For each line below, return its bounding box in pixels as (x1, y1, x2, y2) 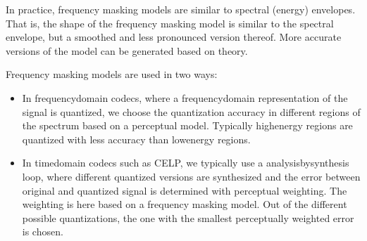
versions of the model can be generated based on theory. (6, 43, 248, 58)
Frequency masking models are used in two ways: (6, 67, 218, 82)
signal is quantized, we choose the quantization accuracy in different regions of (22, 104, 361, 119)
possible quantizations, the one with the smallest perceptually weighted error (22, 210, 354, 225)
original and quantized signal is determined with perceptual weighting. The (22, 183, 347, 197)
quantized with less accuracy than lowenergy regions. (22, 131, 251, 146)
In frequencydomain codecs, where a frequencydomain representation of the (22, 90, 348, 105)
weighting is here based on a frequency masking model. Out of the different (22, 197, 347, 211)
